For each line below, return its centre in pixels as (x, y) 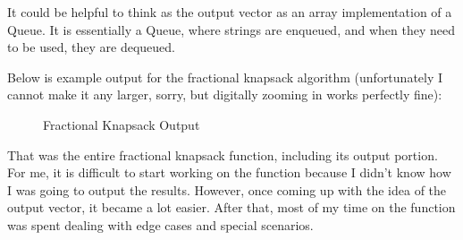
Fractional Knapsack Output (122, 124)
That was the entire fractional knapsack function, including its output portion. (223, 154)
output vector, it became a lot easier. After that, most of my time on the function (231, 207)
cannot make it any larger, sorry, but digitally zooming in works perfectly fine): (225, 94)
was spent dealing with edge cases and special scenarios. (160, 224)
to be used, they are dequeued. (91, 47)
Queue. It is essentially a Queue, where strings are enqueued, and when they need (231, 29)
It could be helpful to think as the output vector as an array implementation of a (230, 12)
